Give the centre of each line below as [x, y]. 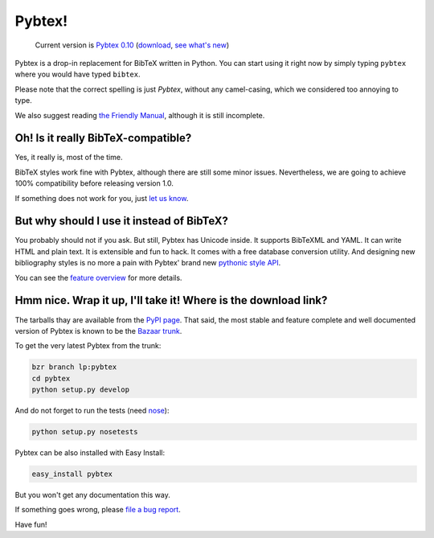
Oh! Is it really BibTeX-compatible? [103, 138]
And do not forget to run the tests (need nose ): [92, 411]
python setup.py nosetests [85, 432]
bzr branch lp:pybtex [74, 367]
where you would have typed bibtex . [78, 74]
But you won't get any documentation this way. [92, 495]
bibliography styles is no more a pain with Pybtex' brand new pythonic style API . [148, 263]
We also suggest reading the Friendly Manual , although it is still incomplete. [140, 115]
